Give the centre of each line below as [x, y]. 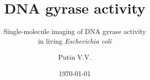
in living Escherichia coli [75, 40]
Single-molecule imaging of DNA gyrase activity [75, 31]
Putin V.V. [75, 57]
